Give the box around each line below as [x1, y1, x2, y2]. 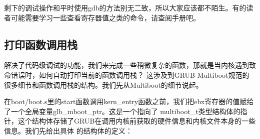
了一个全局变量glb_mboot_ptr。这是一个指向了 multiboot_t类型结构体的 [4, 106, 240, 116]
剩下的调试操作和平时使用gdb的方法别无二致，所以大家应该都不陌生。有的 [4, 2, 246, 12]
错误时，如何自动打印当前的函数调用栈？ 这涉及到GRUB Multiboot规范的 [10, 69, 249, 80]
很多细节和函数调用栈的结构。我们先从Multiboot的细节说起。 [4, 79, 203, 90]
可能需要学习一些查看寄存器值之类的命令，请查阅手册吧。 [10, 12, 200, 22]
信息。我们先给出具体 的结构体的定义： [4, 125, 132, 136]
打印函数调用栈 [4, 36, 77, 52]
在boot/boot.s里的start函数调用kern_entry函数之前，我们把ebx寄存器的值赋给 [4, 96, 254, 107]
